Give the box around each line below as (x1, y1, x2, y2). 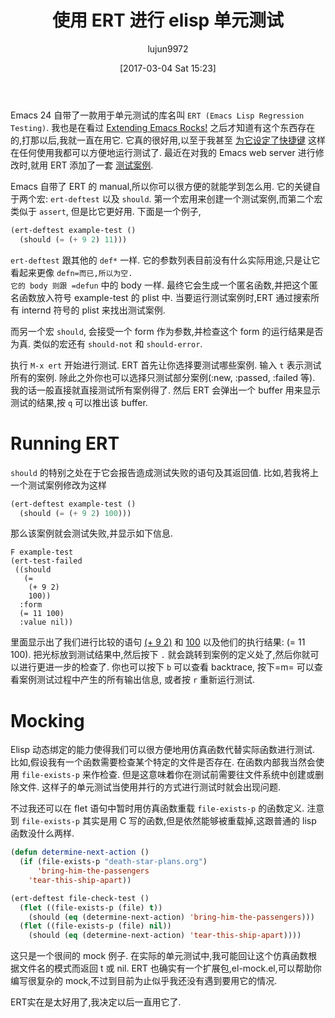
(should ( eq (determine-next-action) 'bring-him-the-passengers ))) (28, 912, 315, 922)
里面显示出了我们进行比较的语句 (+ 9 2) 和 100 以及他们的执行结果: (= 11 (10, 636, 306, 648)
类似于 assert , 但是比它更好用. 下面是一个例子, (10, 205, 202, 217)
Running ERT (10, 432, 120, 455)
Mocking (10, 709, 85, 732)
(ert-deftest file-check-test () (10, 893, 150, 903)
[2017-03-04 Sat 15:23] (119, 62, 217, 74)
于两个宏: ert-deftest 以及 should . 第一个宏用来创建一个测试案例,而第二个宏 (10, 192, 323, 205)
